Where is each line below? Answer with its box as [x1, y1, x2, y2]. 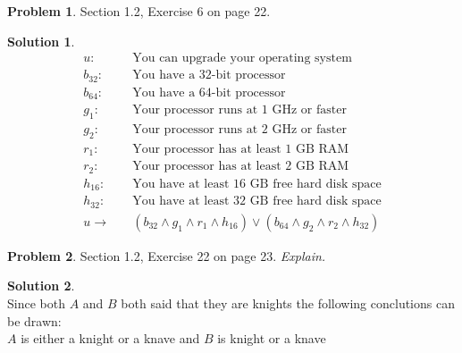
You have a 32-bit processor [132, 69, 286, 82]
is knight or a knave [217, 329, 326, 348]
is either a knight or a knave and [21, 329, 200, 348]
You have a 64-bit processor [132, 86, 286, 99]
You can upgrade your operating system [132, 52, 352, 65]
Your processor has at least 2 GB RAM [132, 160, 349, 173]
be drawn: [7, 311, 62, 330]
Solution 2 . [7, 276, 75, 295]
